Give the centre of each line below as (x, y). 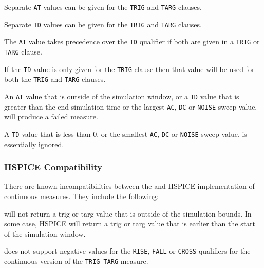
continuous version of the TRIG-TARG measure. (76, 261)
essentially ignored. (34, 144)
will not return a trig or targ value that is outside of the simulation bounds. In (128, 213)
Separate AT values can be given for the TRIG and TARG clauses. (103, 7)
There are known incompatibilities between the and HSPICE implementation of (129, 186)
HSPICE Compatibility (53, 167)
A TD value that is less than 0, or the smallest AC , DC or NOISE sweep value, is (126, 133)
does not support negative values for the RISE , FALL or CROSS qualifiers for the (127, 251)
